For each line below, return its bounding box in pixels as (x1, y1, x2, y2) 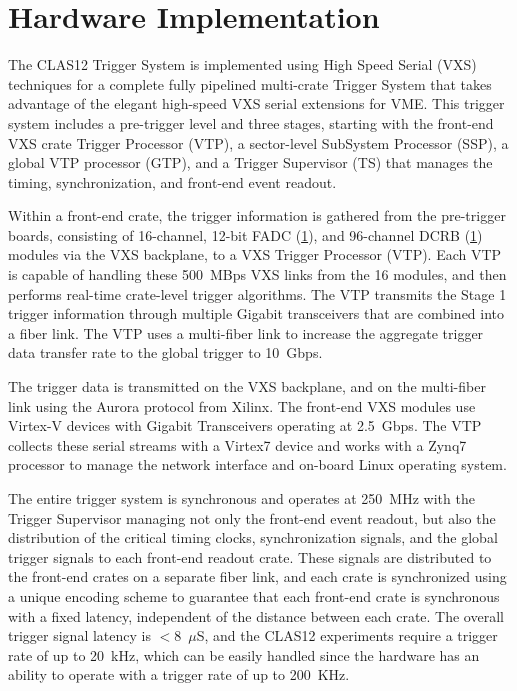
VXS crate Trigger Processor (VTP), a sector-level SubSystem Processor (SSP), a (8, 132, 509, 153)
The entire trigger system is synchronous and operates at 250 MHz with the (8, 488, 475, 508)
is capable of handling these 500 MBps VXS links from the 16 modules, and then (8, 264, 507, 285)
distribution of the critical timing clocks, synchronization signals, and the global (8, 527, 498, 548)
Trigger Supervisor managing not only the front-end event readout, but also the (8, 507, 496, 528)
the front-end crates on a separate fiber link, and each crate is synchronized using (8, 566, 507, 587)
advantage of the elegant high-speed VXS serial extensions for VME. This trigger (8, 93, 505, 114)
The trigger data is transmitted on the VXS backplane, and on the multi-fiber (8, 376, 486, 397)
